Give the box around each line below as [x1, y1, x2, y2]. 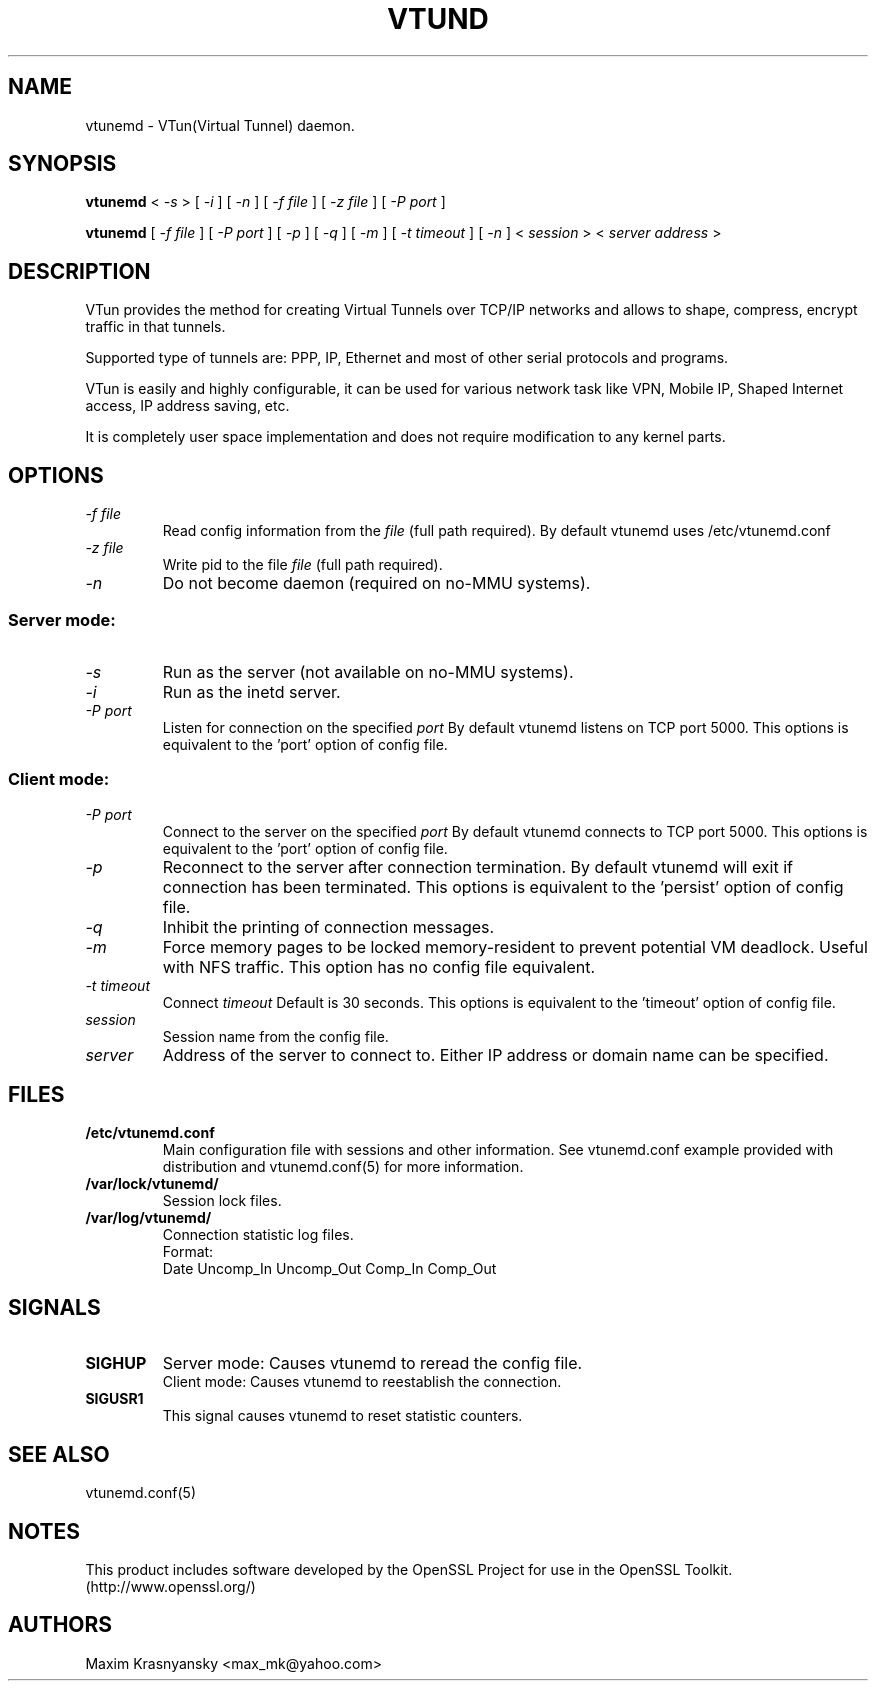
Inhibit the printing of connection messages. [162, 916, 495, 937]
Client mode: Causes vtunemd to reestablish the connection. [162, 1373, 562, 1391]
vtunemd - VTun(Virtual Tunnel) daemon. [85, 116, 355, 134]
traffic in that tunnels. [85, 318, 226, 336]
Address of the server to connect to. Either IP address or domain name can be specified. [162, 1044, 829, 1065]
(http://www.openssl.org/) [85, 1578, 256, 1595]
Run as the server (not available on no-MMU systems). [162, 661, 574, 682]
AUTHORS [8, 1612, 113, 1638]
